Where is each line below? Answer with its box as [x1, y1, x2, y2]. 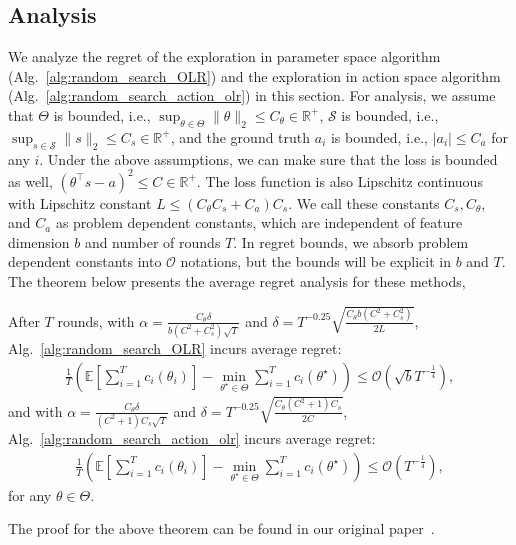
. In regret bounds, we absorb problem [233, 231, 469, 252]
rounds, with [57, 310, 135, 331]
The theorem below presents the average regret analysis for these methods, [8, 271, 466, 292]
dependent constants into [8, 251, 162, 272]
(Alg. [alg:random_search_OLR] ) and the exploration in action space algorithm [8, 65, 501, 86]
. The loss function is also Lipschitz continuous [196, 170, 483, 191]
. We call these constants [288, 192, 440, 213]
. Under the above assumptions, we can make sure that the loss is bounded [39, 148, 498, 169]
